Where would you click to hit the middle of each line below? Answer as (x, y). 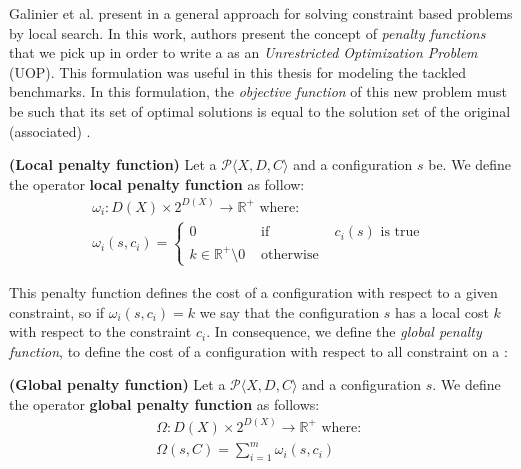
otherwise (290, 254)
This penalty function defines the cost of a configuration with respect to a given (253, 291)
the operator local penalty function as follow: (157, 183)
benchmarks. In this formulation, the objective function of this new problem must (258, 91)
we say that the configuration (289, 311)
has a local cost (442, 311)
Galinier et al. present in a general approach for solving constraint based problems (261, 13)
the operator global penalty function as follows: (164, 403)
